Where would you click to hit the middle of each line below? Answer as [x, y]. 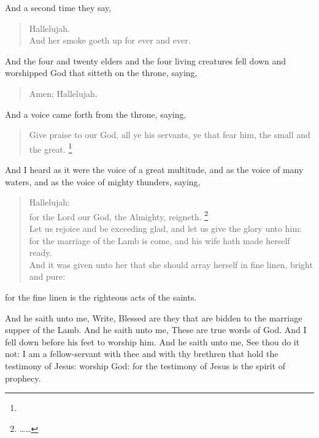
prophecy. [23, 378]
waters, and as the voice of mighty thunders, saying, [103, 181]
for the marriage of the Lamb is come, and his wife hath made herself [159, 240]
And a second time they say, [58, 7]
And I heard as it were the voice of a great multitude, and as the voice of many [154, 169]
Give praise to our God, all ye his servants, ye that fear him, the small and [170, 135]
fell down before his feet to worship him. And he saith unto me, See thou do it [152, 341]
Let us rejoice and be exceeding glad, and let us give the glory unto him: [165, 229]
